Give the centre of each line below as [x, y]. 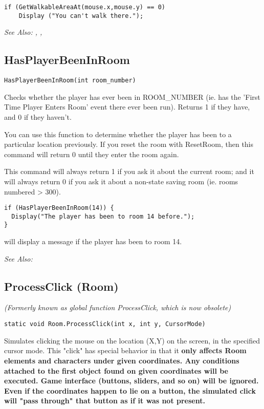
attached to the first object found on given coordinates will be [116, 370]
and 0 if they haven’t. [38, 116]
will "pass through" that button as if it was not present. [105, 401]
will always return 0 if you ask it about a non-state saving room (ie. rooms [121, 181]
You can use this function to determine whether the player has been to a [118, 134]
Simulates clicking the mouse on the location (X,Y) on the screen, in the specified [132, 340]
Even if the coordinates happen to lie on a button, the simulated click [130, 390]
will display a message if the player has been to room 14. [93, 241]
